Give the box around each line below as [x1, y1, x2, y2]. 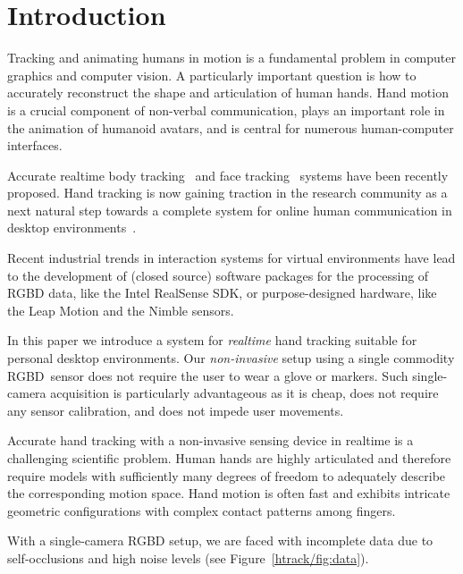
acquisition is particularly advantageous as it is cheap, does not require [50, 384, 439, 402]
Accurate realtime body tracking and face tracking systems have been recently [7, 165, 449, 184]
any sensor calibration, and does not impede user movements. [7, 401, 344, 419]
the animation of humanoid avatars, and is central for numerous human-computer [7, 118, 454, 137]
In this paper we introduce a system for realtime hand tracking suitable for [7, 331, 417, 350]
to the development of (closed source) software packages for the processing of [7, 266, 429, 284]
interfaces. [7, 136, 63, 155]
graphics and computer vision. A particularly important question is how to [7, 65, 417, 84]
